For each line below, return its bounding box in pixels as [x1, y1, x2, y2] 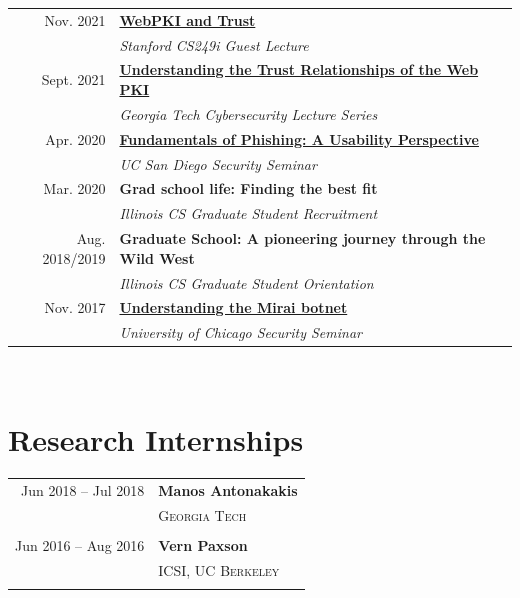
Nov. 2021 [44, 9, 106, 30]
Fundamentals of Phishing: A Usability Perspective [119, 128, 479, 149]
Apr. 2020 [45, 128, 106, 149]
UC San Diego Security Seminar [119, 153, 317, 174]
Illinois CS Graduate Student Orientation [119, 272, 374, 293]
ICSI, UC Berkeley [158, 559, 280, 580]
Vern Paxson [158, 534, 248, 555]
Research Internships [8, 419, 304, 460]
